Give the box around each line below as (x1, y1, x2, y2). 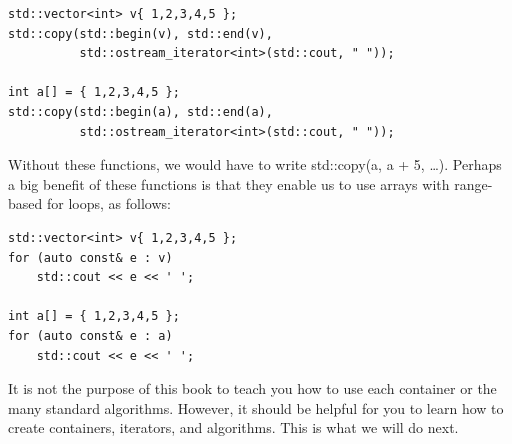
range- (454, 173, 493, 194)
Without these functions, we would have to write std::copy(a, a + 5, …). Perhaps (8, 154, 502, 175)
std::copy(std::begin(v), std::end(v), (8, 26, 273, 41)
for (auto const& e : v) (8, 250, 173, 265)
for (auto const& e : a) (8, 328, 173, 343)
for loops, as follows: (46, 193, 171, 214)
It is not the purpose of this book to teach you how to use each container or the (8, 378, 497, 399)
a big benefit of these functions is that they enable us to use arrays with (8, 173, 450, 194)
